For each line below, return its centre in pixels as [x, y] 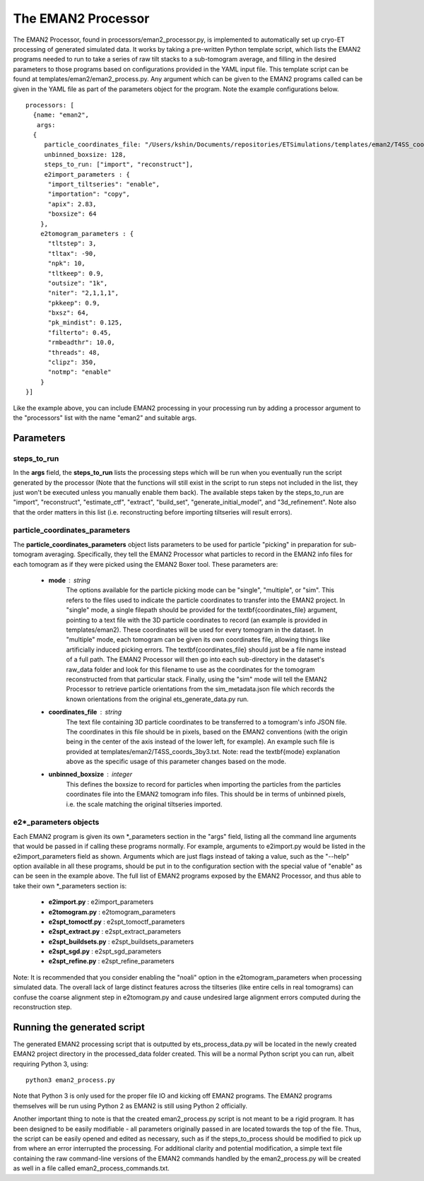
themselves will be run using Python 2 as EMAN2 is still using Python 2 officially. [130, 1105]
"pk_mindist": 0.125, [85, 323]
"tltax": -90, [72, 253]
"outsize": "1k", [78, 283]
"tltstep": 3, [72, 243]
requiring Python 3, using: [51, 1064]
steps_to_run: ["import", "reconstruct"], [119, 165]
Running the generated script [79, 1027]
